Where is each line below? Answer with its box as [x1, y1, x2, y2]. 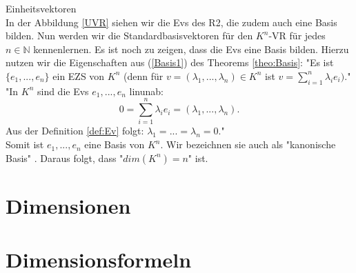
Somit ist [6, 137, 44, 152]
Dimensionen [6, 191, 131, 219]
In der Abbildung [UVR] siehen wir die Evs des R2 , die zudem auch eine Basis [6, 14, 337, 29]
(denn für [123, 68, 164, 83]
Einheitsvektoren [6, 1, 77, 15]
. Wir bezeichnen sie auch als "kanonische [160, 137, 336, 152]
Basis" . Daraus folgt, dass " [6, 150, 123, 165]
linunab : [129, 83, 164, 98]
